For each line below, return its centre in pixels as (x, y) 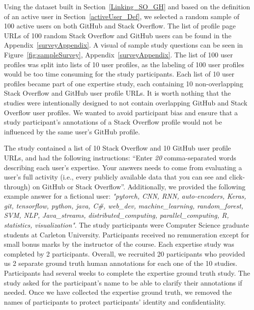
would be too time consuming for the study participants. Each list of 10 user (119, 74)
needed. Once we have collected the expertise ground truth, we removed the (118, 292)
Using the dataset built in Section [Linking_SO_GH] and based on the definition (127, 6)
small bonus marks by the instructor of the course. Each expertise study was (119, 244)
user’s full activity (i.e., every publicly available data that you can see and (115, 177)
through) (17, 186)
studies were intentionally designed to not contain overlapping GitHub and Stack (126, 102)
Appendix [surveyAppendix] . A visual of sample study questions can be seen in (124, 45)
